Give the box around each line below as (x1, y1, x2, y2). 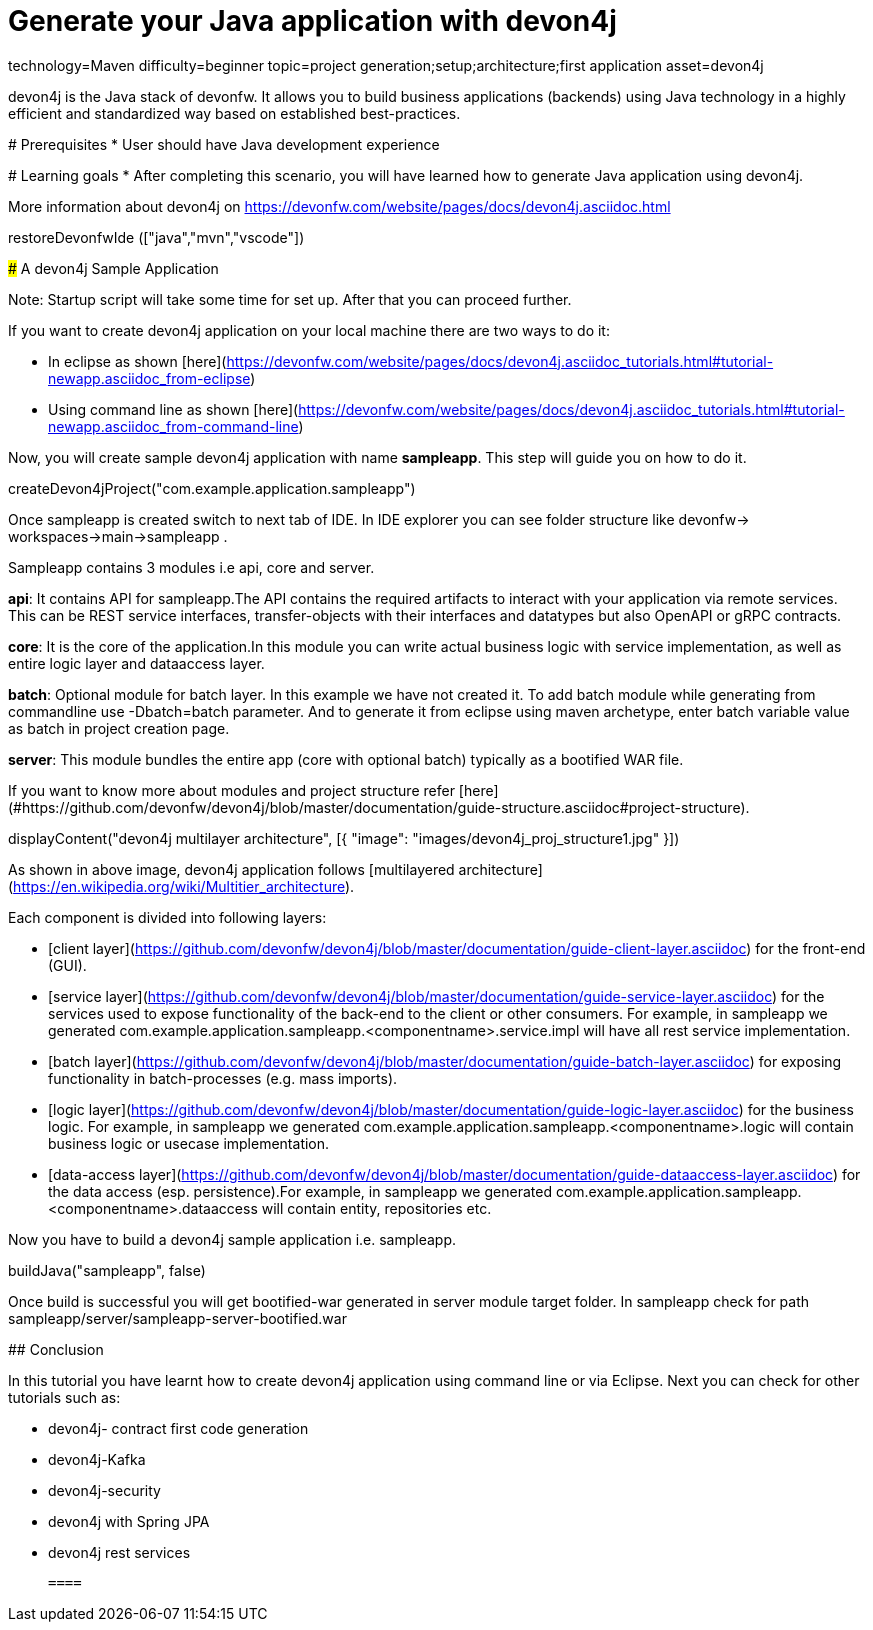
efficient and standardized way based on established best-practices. (8, 104, 461, 122)
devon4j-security (48, 1481, 161, 1499)
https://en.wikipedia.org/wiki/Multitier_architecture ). (13, 877, 355, 895)
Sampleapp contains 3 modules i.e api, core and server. (8, 558, 375, 576)
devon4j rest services (48, 1543, 191, 1561)
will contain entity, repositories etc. (261, 1199, 492, 1217)
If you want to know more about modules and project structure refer (8, 781, 455, 799)
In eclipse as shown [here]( (48, 352, 227, 370)
